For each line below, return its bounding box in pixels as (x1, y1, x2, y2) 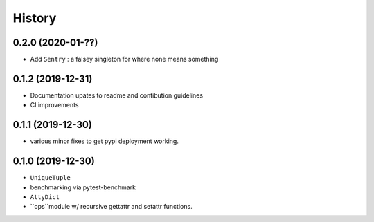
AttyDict (30, 193, 60, 201)
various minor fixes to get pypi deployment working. (30, 137, 179, 145)
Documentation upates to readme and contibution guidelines (30, 91, 204, 100)
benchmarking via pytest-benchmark (30, 183, 136, 192)
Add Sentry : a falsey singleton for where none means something (30, 55, 219, 64)
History (12, 10, 57, 26)
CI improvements (30, 101, 79, 109)
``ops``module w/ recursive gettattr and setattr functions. (30, 203, 193, 211)
